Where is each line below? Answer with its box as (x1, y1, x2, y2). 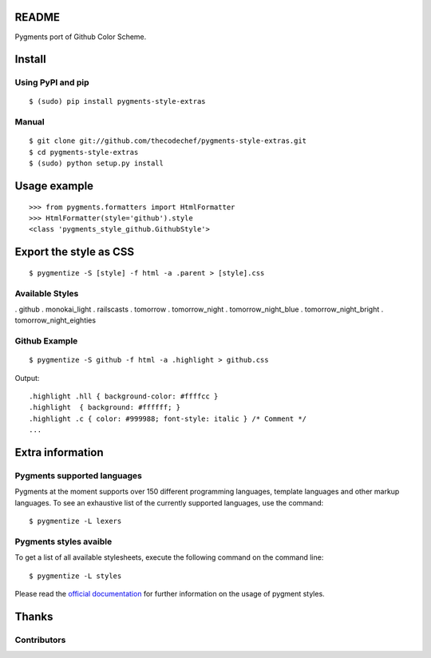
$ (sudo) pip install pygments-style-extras (29, 97, 207, 106)
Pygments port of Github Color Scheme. (14, 32, 147, 42)
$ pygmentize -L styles (29, 571, 122, 581)
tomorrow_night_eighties (14, 315, 96, 325)
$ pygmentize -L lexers (29, 517, 122, 526)
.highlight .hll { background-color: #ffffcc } (29, 392, 219, 401)
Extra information (14, 446, 104, 459)
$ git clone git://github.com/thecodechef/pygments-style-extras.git (29, 137, 307, 145)
